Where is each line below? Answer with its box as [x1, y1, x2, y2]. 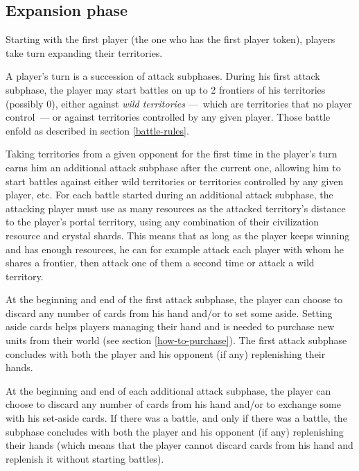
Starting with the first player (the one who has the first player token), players [6, 32, 335, 46]
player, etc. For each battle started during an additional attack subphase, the [6, 187, 333, 202]
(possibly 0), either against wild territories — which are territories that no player [6, 96, 352, 110]
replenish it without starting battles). [6, 451, 164, 465]
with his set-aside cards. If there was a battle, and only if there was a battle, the [6, 411, 347, 425]
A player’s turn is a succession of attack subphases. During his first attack [6, 69, 320, 83]
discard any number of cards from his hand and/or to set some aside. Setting [6, 305, 333, 320]
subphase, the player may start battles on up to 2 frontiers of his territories [6, 82, 326, 96]
